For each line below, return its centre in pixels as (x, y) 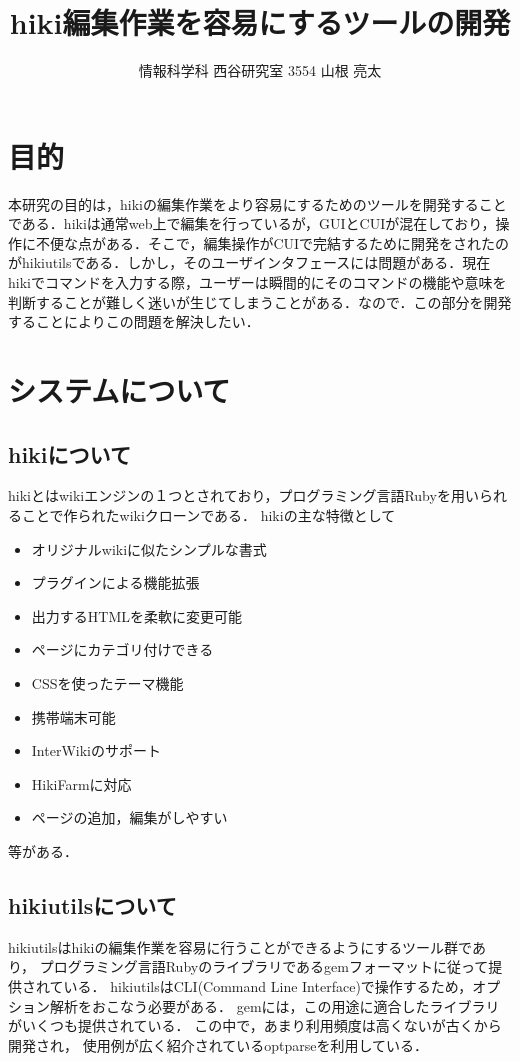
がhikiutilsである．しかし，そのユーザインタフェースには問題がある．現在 (249, 262)
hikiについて (69, 453)
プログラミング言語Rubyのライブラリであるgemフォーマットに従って (264, 966)
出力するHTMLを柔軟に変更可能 (136, 615)
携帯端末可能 (73, 716)
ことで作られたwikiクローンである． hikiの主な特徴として (208, 514)
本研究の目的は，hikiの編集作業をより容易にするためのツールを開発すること (257, 203)
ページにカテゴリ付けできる (122, 649)
